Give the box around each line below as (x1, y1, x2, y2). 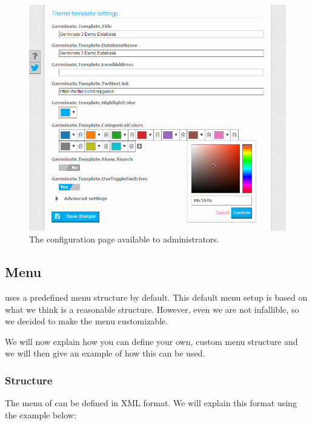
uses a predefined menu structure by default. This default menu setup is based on (5, 291, 308, 304)
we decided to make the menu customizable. (5, 315, 168, 327)
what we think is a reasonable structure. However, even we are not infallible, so (5, 303, 299, 315)
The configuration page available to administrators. (29, 233, 219, 246)
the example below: (5, 408, 76, 421)
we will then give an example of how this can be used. (5, 347, 205, 360)
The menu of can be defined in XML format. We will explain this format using (5, 397, 297, 409)
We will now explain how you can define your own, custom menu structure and (5, 335, 298, 347)
